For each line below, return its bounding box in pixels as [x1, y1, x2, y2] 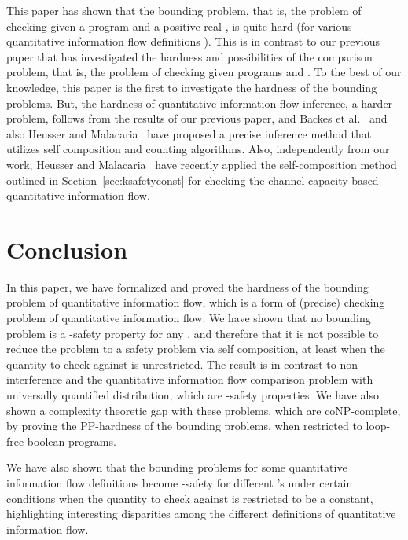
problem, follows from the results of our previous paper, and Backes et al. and [6, 110, 388, 127]
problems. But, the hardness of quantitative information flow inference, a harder [6, 94, 393, 111]
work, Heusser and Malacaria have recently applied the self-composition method [6, 156, 397, 172]
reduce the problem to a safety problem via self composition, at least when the [6, 340, 385, 357]
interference [6, 371, 62, 388]
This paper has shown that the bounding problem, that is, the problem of [6, 2, 362, 18]
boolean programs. [27, 432, 116, 449]
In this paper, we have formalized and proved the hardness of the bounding [6, 278, 369, 295]
